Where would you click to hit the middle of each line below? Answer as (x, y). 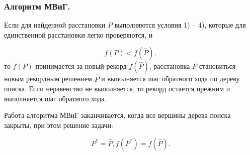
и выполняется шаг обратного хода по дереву (171, 79)
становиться (217, 66)
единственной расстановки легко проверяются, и (78, 34)
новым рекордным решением (48, 79)
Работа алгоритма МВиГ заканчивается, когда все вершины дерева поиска (117, 115)
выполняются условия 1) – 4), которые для (180, 25)
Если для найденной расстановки (55, 25)
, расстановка (170, 66)
